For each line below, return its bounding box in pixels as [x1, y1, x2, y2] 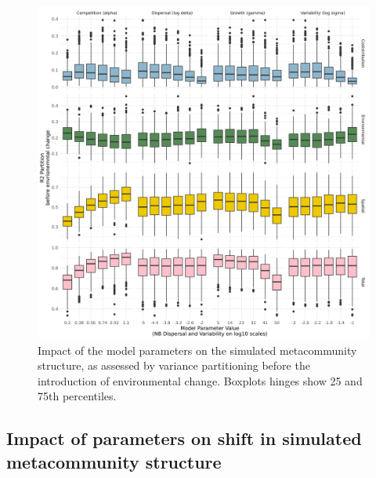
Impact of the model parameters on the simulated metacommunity [38, 341, 357, 358]
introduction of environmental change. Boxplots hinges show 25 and [38, 372, 363, 389]
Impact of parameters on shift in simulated [6, 426, 362, 451]
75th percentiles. [38, 388, 117, 404]
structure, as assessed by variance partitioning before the [38, 357, 310, 374]
